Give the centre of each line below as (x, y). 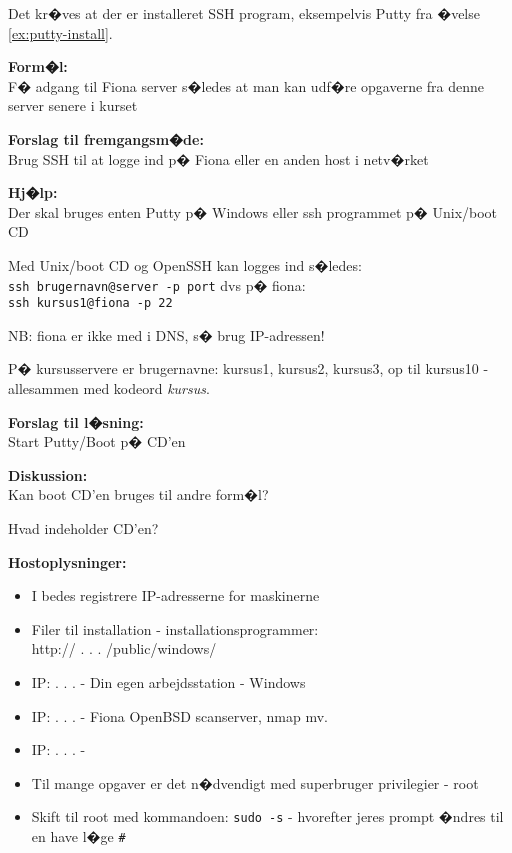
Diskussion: (48, 474)
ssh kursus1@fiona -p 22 (90, 303)
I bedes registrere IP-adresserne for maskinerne (175, 595)
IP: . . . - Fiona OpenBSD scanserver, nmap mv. (179, 715)
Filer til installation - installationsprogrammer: (175, 628)
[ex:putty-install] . (60, 32)
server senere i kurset (73, 105)
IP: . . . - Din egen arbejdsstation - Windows (168, 681)
